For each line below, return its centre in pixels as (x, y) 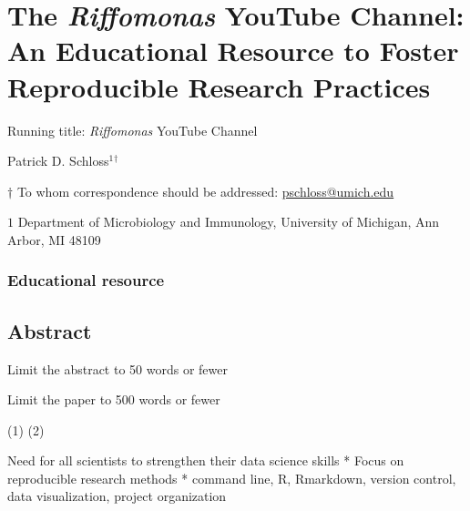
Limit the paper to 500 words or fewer (114, 399)
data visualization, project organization (117, 496)
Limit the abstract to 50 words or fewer (117, 368)
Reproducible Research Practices (219, 86)
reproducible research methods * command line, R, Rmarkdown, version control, (232, 478)
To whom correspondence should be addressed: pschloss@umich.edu (205, 191)
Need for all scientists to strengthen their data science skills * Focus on (206, 460)
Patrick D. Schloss (58, 161)
